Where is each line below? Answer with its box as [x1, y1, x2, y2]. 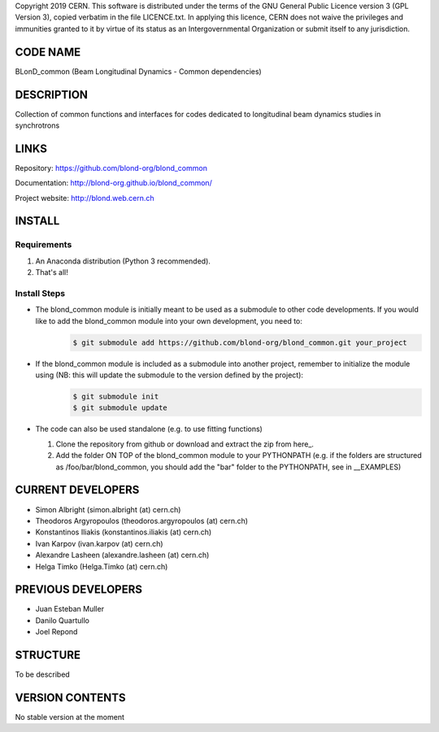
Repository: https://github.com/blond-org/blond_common [15, 163, 207, 172]
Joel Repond [35, 627, 78, 637]
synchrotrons [15, 120, 60, 130]
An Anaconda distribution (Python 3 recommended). [35, 256, 211, 266]
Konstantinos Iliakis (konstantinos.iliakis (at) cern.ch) [35, 527, 212, 537]
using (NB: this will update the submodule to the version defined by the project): [35, 370, 304, 380]
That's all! [35, 268, 68, 277]
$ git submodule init [72, 392, 159, 402]
